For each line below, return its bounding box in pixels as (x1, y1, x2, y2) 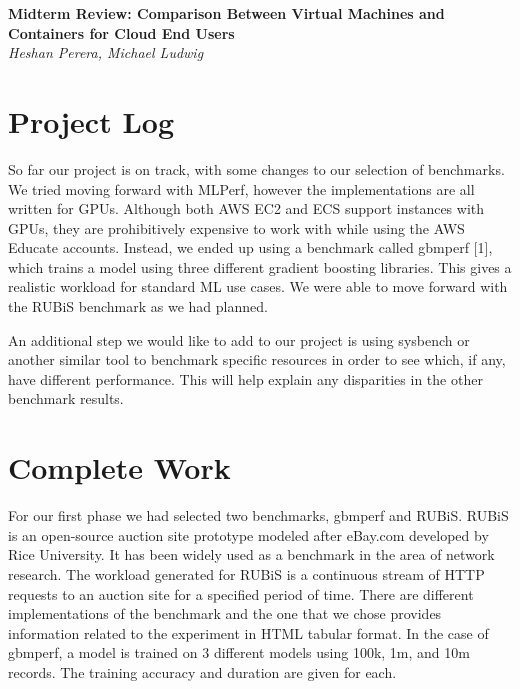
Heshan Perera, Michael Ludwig (8, 42, 204, 63)
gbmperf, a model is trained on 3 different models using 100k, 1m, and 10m (8, 642, 470, 663)
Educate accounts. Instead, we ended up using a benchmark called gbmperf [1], (8, 237, 493, 258)
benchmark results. (8, 388, 124, 409)
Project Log (8, 100, 174, 141)
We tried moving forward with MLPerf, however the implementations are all (8, 178, 475, 199)
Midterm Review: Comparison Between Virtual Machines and (8, 3, 445, 23)
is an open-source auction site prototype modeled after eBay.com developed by (8, 524, 489, 545)
